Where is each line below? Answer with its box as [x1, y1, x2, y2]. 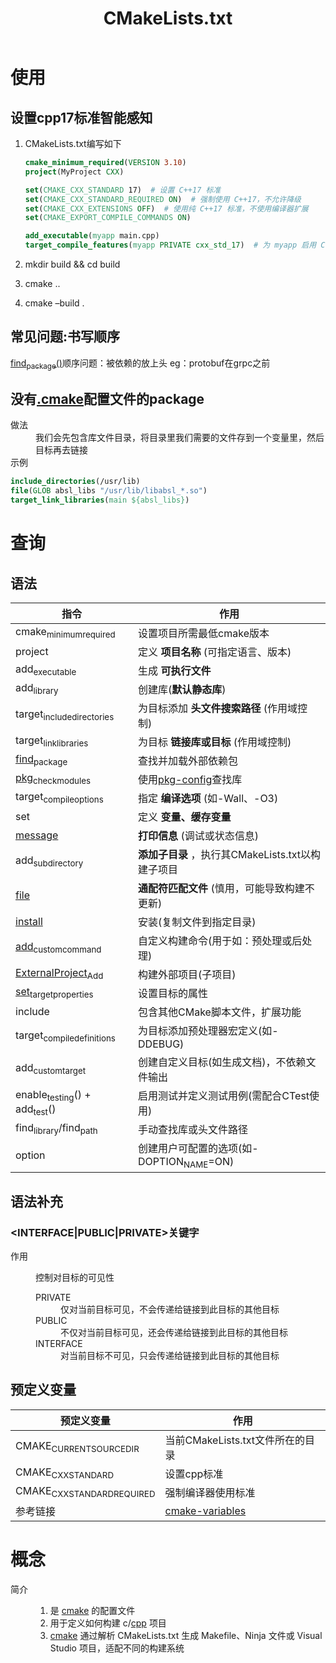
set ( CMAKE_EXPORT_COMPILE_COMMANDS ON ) [24, 213, 192, 223]
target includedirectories [15, 707, 115, 723]
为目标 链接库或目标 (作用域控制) [138, 735, 292, 749]
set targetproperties [15, 985, 94, 1001]
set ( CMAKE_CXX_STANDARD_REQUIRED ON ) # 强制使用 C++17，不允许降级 [24, 194, 302, 204]
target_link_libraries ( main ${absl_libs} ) [10, 495, 190, 506]
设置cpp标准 [164, 1467, 224, 1481]
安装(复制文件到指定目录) [138, 915, 257, 929]
